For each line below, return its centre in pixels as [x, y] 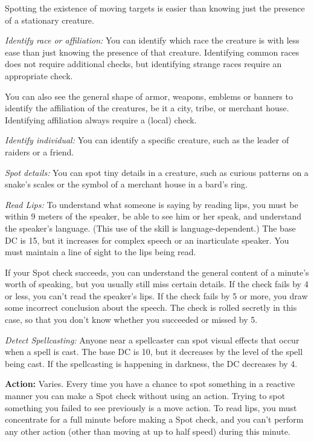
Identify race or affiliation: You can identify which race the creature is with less [152, 40]
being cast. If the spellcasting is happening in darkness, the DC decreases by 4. [151, 363]
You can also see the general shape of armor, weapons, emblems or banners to [149, 96]
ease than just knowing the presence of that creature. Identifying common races [152, 52]
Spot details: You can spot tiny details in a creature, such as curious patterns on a [157, 172]
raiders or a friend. [40, 151]
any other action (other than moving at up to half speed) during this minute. [148, 431]
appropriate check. [39, 75]
